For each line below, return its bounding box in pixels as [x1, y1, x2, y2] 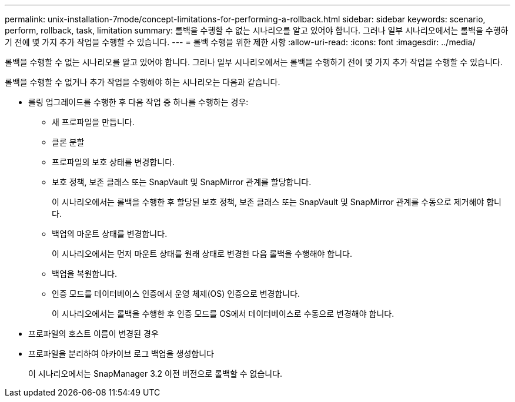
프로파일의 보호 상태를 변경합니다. [52, 157, 175, 167]
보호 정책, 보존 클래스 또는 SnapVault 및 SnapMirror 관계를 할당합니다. [52, 177, 312, 187]
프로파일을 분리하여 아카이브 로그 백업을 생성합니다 [28, 349, 214, 359]
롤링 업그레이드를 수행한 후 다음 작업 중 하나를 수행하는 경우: [28, 97, 249, 107]
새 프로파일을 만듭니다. [52, 117, 135, 127]
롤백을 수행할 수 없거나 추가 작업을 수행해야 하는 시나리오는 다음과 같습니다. [5, 77, 280, 87]
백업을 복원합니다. [52, 269, 118, 279]
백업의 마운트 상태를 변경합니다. [52, 229, 168, 239]
